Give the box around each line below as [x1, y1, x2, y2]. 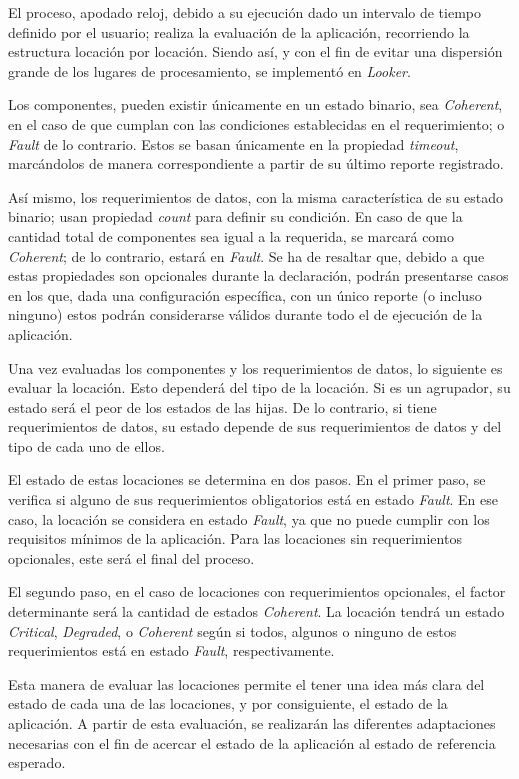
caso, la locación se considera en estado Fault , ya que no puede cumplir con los [8, 508, 490, 529]
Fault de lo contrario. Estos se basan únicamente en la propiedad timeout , [8, 133, 459, 154]
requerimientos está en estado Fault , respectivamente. [8, 640, 335, 661]
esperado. [8, 752, 66, 773]
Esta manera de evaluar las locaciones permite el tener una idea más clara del [8, 673, 485, 694]
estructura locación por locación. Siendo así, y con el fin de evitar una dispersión [8, 41, 503, 62]
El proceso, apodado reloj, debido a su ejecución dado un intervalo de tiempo [8, 2, 482, 22]
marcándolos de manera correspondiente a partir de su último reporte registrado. [8, 153, 504, 174]
